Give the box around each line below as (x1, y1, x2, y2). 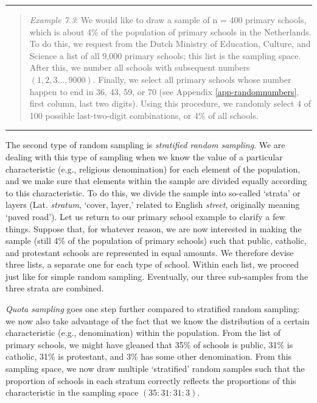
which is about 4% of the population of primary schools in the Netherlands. (29, 25, 312, 38)
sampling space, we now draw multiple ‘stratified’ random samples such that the (5, 362, 305, 375)
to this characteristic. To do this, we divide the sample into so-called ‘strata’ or (5, 186, 301, 199)
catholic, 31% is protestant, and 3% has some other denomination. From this (5, 350, 292, 363)
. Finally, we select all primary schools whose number (92, 73, 291, 85)
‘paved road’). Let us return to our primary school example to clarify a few (5, 210, 285, 223)
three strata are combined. (5, 282, 104, 294)
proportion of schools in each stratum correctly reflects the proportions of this (5, 374, 296, 387)
